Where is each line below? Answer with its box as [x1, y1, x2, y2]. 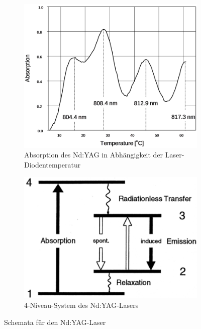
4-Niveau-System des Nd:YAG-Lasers [24, 299, 139, 310]
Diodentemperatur [24, 159, 81, 170]
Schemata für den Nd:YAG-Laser [4, 316, 106, 327]
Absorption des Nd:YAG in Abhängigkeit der [24, 149, 163, 160]
